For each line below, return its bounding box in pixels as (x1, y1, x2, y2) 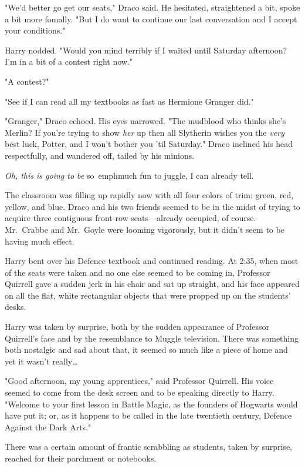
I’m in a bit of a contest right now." (5, 55, 133, 68)
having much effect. (5, 235, 74, 247)
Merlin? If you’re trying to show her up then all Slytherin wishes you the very (5, 126, 284, 138)
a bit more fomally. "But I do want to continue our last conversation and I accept (5, 12, 297, 25)
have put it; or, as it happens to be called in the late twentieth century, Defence (5, 409, 292, 422)
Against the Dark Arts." (5, 420, 91, 433)
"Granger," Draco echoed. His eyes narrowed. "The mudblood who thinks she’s (5, 115, 286, 127)
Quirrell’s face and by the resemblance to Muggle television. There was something (5, 332, 299, 344)
